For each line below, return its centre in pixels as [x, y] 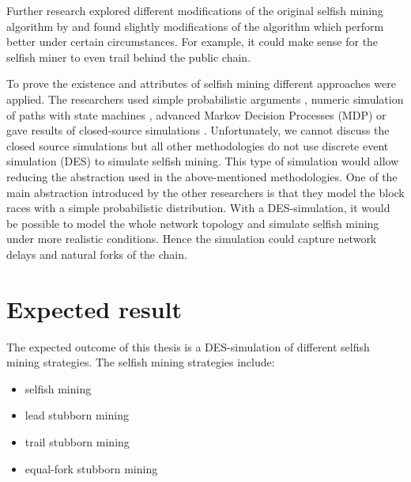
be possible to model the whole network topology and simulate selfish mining [193, 223]
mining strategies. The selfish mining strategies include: [141, 362]
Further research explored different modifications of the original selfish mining [195, 10]
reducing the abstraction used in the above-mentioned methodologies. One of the [202, 176]
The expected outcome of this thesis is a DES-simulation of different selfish [188, 346]
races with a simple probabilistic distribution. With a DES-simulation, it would [198, 208]
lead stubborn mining [77, 415]
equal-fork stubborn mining [91, 468]
